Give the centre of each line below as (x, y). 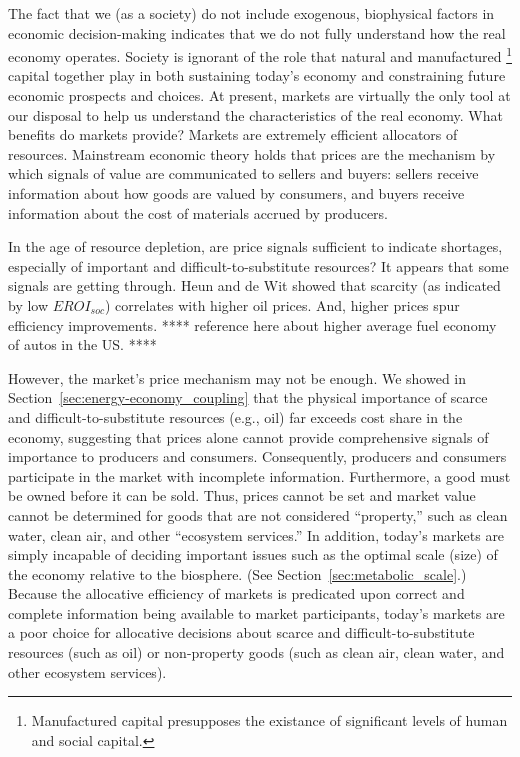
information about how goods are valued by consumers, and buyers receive (236, 193)
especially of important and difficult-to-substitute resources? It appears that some (258, 265)
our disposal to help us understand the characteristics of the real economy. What (255, 114)
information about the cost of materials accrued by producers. (198, 212)
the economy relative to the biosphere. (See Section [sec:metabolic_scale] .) (237, 573)
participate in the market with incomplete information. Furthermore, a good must (259, 475)
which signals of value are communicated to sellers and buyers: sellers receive (243, 173)
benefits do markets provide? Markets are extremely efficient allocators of (233, 134)
